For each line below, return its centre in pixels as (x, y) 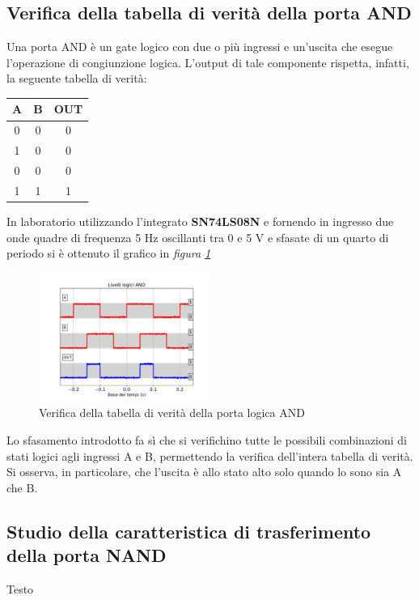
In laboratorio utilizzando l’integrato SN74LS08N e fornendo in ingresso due (200, 221)
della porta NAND (87, 555)
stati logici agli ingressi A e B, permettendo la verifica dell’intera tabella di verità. (210, 455)
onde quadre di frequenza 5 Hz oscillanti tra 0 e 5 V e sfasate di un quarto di (198, 237)
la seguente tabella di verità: (77, 78)
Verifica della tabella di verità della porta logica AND (172, 413)
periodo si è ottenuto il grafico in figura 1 (109, 253)
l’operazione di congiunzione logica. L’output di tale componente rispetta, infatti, (208, 62)
